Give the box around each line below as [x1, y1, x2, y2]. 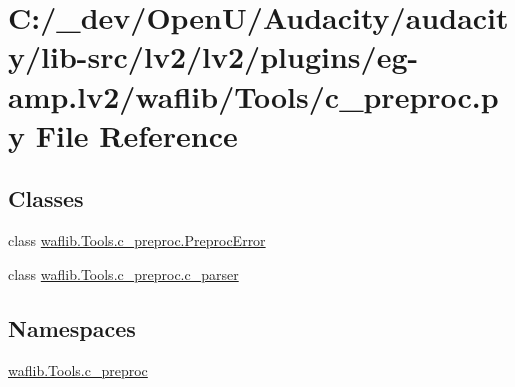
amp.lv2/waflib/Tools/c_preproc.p [8, 75, 499, 116]
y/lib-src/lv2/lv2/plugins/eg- [8, 36, 419, 77]
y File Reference [8, 114, 238, 155]
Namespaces [8, 312, 136, 343]
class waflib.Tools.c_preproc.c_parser [8, 263, 239, 284]
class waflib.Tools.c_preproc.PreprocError [8, 230, 266, 251]
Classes [8, 183, 84, 214]
